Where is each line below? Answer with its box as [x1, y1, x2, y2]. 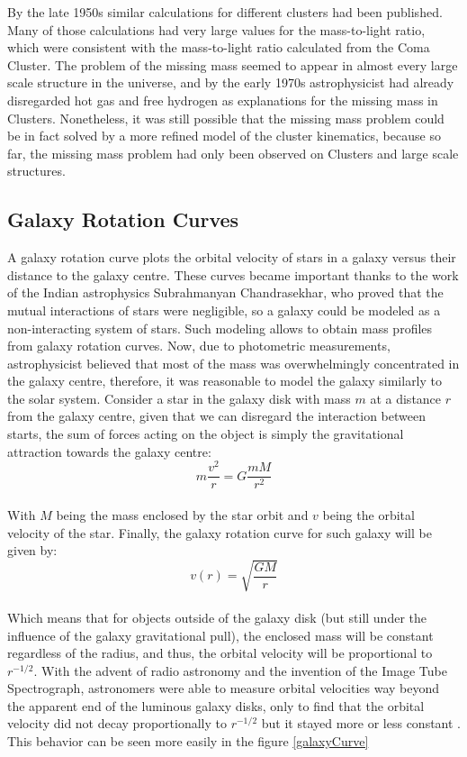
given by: [7, 541, 58, 560]
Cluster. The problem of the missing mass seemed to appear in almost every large [7, 55, 458, 74]
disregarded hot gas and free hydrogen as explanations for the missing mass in [7, 90, 438, 109]
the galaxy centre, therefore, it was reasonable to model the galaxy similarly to [7, 371, 443, 390]
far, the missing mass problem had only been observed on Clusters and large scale [7, 143, 459, 162]
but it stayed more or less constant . [261, 714, 462, 733]
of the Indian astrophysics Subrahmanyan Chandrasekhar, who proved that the [7, 283, 444, 302]
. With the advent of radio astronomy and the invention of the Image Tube [33, 661, 447, 679]
